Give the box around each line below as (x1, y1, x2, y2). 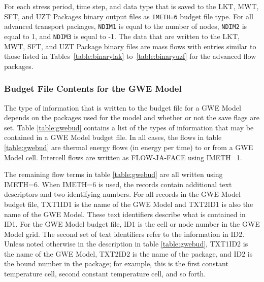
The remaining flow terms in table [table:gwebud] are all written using (4, 169, 223, 180)
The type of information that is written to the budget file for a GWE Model (4, 102, 241, 113)
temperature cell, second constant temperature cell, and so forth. (4, 268, 206, 279)
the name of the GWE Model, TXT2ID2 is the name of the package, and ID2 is (4, 248, 253, 259)
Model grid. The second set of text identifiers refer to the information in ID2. (4, 228, 245, 239)
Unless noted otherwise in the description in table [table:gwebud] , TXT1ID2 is (4, 238, 248, 249)
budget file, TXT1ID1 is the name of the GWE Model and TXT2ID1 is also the (4, 198, 253, 209)
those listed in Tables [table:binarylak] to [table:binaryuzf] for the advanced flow (4, 51, 256, 61)
